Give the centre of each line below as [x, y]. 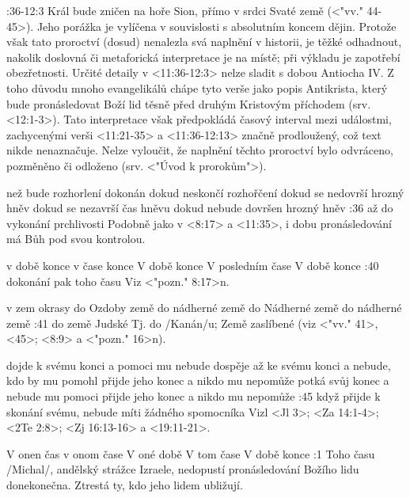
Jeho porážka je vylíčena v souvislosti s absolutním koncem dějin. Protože [216, 26]
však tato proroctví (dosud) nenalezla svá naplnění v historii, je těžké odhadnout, [204, 42]
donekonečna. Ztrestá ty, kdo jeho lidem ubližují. [125, 485]
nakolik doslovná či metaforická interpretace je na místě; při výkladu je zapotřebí [203, 57]
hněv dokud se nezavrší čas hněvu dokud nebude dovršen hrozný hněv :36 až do [200, 208]
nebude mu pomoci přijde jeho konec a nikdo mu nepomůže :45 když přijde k [194, 396]
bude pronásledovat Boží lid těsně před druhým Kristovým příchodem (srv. [189, 103]
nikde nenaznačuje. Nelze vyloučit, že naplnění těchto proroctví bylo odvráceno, [200, 150]
